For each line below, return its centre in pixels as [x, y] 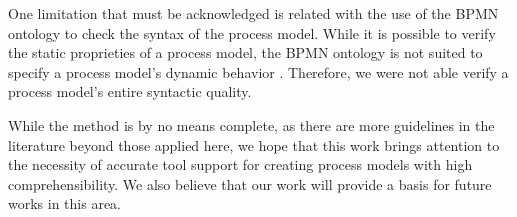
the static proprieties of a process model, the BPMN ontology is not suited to [245, 52]
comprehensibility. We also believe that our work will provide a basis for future [250, 183]
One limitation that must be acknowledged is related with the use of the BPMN [253, 13]
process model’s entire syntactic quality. [130, 91]
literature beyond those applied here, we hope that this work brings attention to [254, 144]
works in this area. [65, 203]
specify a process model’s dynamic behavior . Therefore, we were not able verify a [258, 71]
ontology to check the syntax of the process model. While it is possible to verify [252, 32]
